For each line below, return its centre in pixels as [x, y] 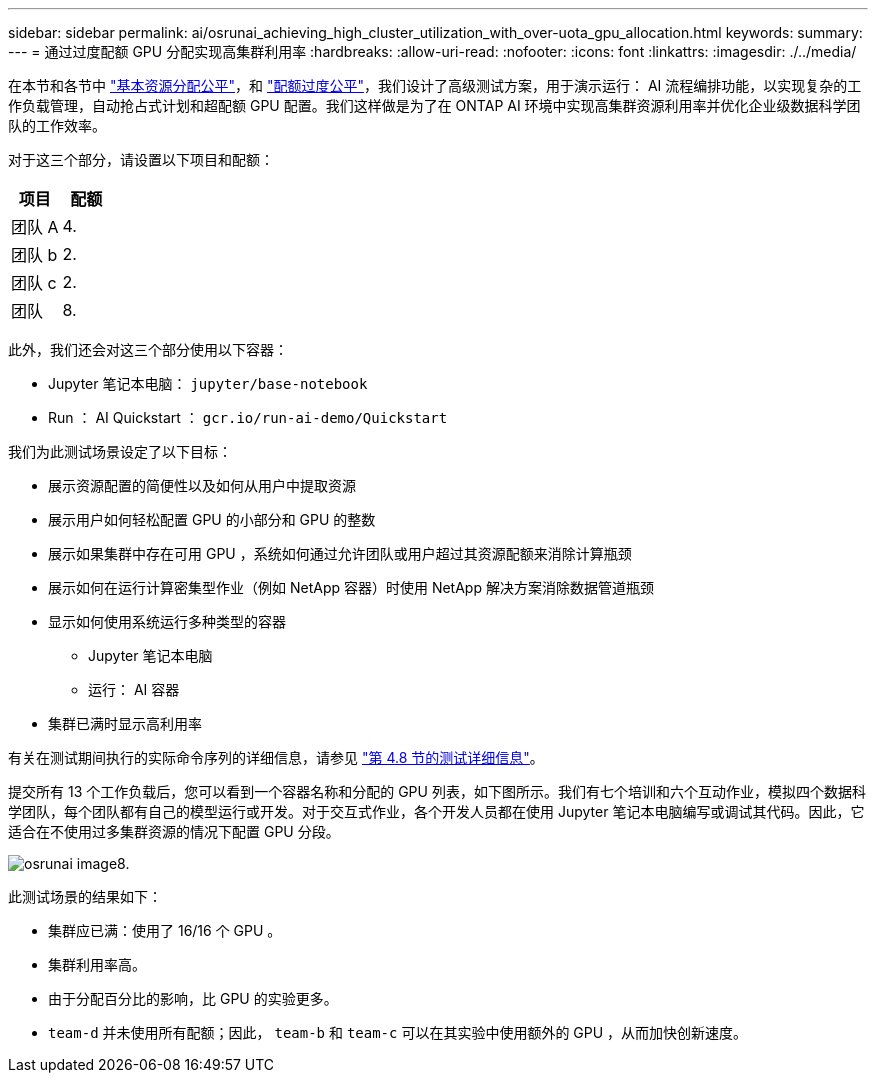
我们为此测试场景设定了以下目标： [120, 451]
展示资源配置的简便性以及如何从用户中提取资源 [202, 485]
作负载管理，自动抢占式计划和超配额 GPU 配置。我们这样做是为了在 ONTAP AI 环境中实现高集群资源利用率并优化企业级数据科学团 [434, 105]
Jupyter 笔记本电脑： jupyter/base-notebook [208, 383]
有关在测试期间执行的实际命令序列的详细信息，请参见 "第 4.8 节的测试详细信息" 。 [276, 757]
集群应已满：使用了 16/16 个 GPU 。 [165, 930]
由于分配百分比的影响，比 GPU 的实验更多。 [193, 998]
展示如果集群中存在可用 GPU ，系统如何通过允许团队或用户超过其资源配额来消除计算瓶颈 [340, 553]
